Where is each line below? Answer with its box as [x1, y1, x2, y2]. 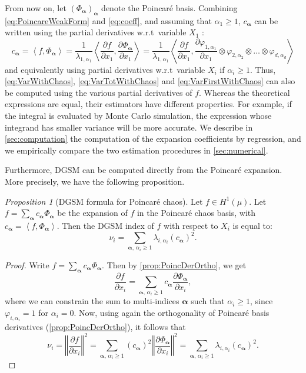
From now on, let [5, 2, 66, 14]
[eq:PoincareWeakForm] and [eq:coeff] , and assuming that [5, 14, 212, 26]
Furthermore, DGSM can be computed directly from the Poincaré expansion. [5, 164, 282, 176]
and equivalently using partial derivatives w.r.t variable [5, 63, 205, 75]
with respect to [164, 219, 218, 231]
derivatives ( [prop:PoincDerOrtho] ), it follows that [5, 321, 186, 333]
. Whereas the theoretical [199, 86, 290, 98]
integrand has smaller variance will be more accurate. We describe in [5, 121, 253, 133]
